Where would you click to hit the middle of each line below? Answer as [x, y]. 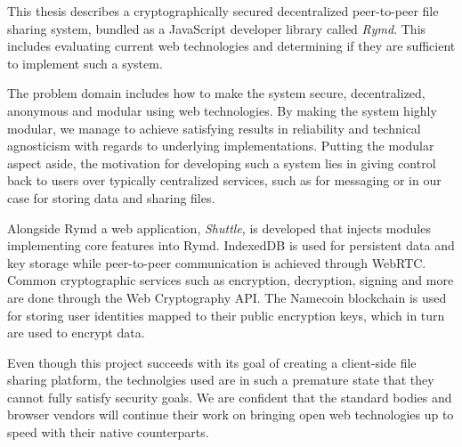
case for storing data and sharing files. [111, 197]
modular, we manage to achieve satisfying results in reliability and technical [214, 128]
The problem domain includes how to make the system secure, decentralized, [216, 93]
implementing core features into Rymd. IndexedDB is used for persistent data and [231, 245]
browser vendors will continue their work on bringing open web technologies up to [231, 414]
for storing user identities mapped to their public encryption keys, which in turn [226, 315]
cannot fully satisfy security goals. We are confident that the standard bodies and [230, 397]
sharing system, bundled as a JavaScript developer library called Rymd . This [217, 28]
